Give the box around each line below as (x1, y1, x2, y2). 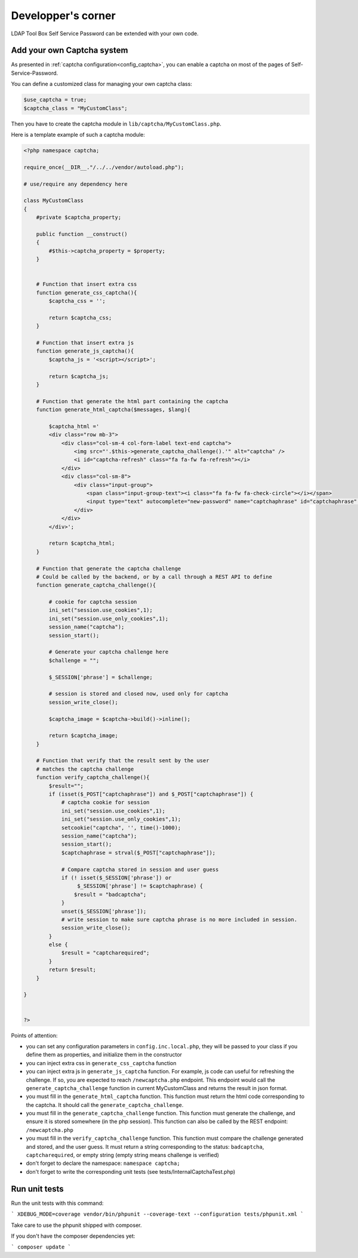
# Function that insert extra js (36, 339, 134, 346)
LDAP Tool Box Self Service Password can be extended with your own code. (11, 30, 199, 37)
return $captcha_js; (48, 373, 109, 379)
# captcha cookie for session (61, 799, 150, 806)
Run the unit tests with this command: (11, 1199, 104, 1207)
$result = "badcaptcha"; (73, 891, 147, 898)
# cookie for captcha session (48, 599, 137, 606)
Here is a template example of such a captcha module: (11, 131, 146, 138)
